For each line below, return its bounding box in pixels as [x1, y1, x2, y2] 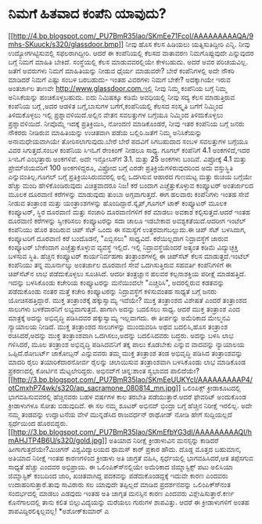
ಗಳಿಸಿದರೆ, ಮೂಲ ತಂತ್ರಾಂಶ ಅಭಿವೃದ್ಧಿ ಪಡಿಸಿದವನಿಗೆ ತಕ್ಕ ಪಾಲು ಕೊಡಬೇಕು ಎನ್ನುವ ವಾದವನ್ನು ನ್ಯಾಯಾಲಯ [8, 339, 245, 349]
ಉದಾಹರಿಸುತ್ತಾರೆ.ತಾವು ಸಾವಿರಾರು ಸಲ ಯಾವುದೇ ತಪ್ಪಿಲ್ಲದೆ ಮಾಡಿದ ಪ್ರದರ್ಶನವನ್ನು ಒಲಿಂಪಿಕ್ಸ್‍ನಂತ [8, 479, 231, 489]
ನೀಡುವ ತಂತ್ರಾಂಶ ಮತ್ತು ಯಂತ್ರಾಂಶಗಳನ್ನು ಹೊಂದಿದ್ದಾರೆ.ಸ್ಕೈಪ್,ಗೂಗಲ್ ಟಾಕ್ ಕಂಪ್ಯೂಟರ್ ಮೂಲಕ [8, 198, 228, 208]
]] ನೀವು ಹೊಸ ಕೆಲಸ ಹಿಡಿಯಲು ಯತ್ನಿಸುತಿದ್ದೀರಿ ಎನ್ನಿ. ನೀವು [118, 39, 250, 49]
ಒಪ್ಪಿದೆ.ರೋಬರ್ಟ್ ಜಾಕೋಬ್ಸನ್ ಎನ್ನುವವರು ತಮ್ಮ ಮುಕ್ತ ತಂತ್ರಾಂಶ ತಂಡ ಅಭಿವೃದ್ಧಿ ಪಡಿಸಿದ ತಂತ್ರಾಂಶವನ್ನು [8, 348, 243, 358]
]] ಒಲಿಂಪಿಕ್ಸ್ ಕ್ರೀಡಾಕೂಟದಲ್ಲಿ [175, 383, 241, 392]
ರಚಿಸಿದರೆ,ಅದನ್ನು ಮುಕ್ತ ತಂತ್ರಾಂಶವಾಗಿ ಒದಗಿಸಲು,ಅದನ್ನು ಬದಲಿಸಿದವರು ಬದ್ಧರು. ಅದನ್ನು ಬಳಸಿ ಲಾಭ [8, 330, 234, 340]
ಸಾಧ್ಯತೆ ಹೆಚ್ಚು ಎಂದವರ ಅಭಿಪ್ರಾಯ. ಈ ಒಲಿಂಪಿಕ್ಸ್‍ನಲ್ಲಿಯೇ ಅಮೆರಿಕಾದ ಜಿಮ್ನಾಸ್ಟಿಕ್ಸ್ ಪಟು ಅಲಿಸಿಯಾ [8, 462, 233, 471]
